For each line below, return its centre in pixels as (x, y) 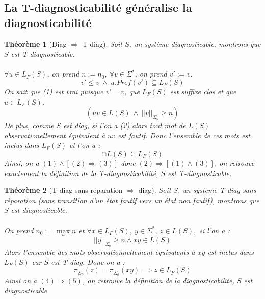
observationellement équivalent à (55, 135)
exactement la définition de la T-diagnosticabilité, (81, 173)
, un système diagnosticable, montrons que (195, 44)
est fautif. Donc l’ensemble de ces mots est (184, 135)
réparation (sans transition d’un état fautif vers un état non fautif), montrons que (132, 200)
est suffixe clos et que (203, 91)
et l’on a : (85, 145)
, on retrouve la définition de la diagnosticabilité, (158, 280)
